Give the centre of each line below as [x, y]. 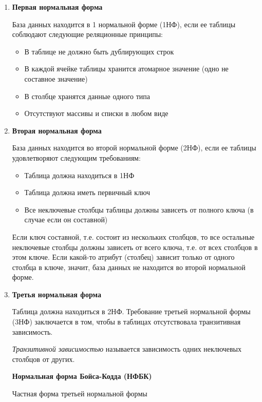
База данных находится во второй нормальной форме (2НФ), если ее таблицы [134, 148]
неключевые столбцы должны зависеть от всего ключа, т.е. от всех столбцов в [135, 247]
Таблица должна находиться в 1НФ [79, 175]
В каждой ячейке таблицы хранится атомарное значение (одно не [126, 69]
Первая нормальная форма [57, 7]
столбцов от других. [43, 359]
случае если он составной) [66, 219]
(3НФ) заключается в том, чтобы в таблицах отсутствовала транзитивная [126, 322]
